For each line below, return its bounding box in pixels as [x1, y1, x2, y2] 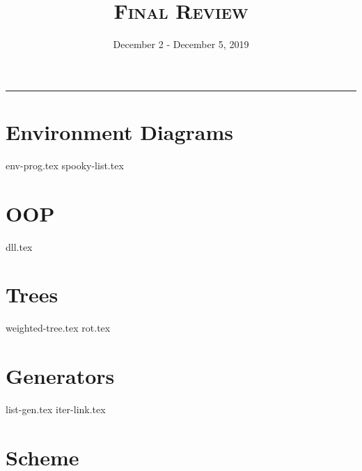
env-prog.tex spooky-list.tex [6, 157, 124, 172]
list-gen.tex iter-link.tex [6, 402, 106, 416]
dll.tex [6, 239, 33, 254]
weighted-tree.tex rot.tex [6, 321, 111, 335]
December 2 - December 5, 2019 [113, 37, 249, 52]
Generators [6, 362, 115, 390]
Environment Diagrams [6, 117, 234, 146]
